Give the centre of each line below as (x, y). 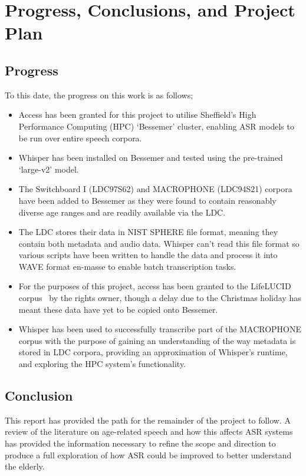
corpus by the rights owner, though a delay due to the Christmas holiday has (160, 298)
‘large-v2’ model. (49, 169)
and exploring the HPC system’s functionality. (102, 364)
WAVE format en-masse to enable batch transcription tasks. (127, 266)
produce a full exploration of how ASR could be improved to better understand (148, 454)
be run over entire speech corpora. (80, 138)
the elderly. (25, 466)
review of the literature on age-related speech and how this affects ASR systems (149, 432)
